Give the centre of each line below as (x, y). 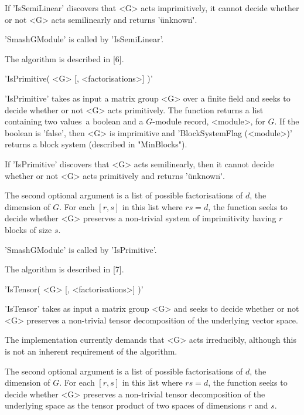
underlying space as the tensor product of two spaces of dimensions (125, 405)
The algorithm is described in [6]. (64, 58)
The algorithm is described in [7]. (64, 269)
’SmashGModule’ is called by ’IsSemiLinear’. (84, 39)
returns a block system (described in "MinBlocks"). (96, 144)
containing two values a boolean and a (74, 121)
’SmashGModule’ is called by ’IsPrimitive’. (81, 249)
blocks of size (28, 229)
